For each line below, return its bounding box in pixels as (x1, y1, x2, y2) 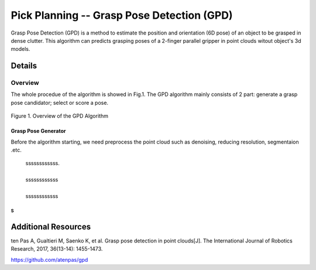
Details (11, 61, 37, 71)
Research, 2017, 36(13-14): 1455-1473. (11, 245, 103, 252)
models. (11, 46, 30, 53)
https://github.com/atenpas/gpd (11, 256, 88, 263)
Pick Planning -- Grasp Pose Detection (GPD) (11, 9, 233, 22)
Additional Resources (11, 221, 91, 231)
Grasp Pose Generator (11, 128, 66, 135)
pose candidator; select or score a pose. (11, 99, 108, 106)
